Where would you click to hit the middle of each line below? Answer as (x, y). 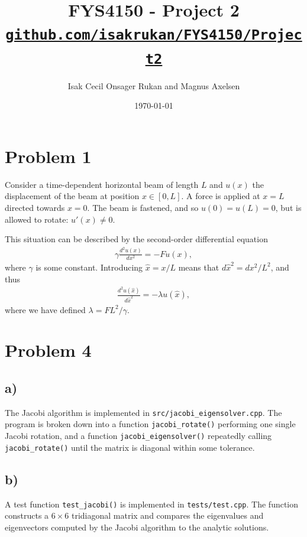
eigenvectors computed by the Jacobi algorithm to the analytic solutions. (137, 527)
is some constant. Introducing (89, 267)
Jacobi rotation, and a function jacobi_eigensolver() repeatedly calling (138, 436)
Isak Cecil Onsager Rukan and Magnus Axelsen (154, 85)
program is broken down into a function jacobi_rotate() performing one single (150, 424)
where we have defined (45, 309)
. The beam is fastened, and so (143, 208)
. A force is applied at (221, 196)
